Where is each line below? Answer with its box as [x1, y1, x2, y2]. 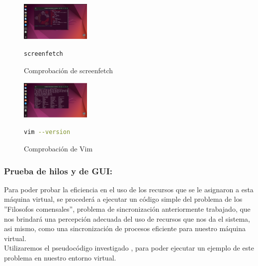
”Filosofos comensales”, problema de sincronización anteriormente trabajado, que [4, 204, 251, 214]
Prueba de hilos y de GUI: [4, 164, 113, 177]
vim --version [24, 129, 71, 136]
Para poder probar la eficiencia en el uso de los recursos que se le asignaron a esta [4, 184, 254, 194]
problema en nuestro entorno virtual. [4, 253, 116, 263]
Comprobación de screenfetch [24, 65, 113, 75]
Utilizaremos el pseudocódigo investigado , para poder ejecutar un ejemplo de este [4, 243, 254, 253]
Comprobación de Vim [24, 143, 93, 154]
